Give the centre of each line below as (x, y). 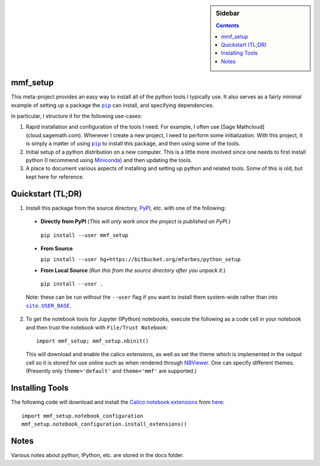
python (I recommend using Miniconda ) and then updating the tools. (109, 160)
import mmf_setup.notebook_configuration (82, 416)
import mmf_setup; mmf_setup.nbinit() (93, 341)
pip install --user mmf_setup (84, 235)
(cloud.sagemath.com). (54, 135)
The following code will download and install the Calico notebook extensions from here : (118, 402)
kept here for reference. (55, 177)
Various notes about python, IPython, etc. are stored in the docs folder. (97, 455)
